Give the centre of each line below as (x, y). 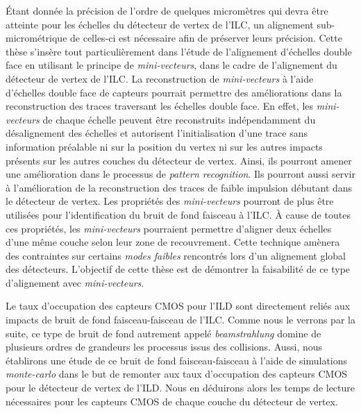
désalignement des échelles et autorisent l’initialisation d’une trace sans (157, 133)
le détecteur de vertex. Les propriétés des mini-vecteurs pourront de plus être (170, 201)
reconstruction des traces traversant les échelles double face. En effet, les (160, 106)
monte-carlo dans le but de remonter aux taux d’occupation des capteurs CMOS (177, 374)
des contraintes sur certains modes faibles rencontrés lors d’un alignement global (176, 255)
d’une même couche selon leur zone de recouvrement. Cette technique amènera (173, 242)
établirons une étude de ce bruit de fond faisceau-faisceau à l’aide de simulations (177, 360)
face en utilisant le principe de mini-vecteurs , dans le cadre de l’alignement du (171, 65)
